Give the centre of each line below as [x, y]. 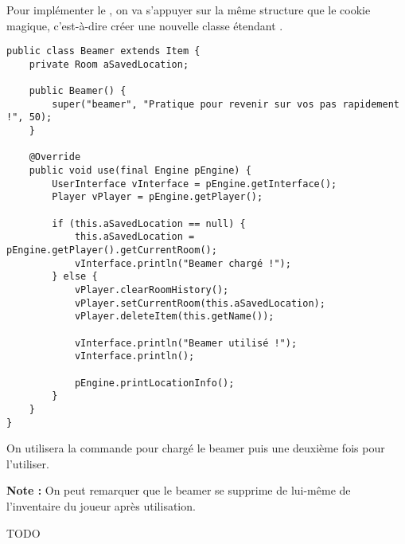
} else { [75, 277]
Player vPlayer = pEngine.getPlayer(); [158, 197]
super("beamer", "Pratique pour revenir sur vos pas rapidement [226, 104]
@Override [55, 157]
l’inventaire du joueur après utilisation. [101, 506]
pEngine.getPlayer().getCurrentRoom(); [112, 250]
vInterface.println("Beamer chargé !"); [183, 263]
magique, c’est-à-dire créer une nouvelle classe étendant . [145, 25]
